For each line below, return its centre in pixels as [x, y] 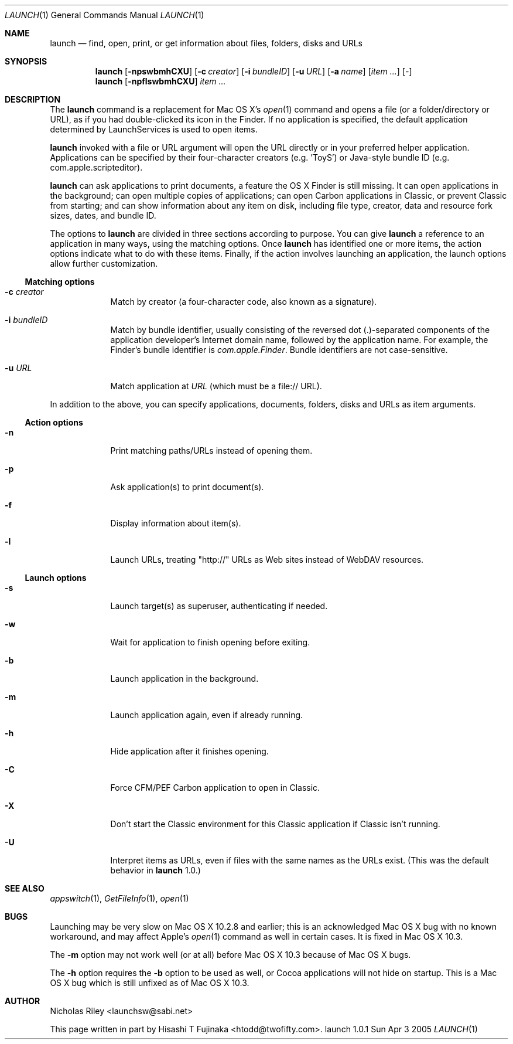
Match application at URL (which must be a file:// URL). [216, 386]
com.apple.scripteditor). [96, 167]
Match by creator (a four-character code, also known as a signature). [244, 302]
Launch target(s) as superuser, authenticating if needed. [219, 606]
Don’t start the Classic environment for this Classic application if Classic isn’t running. [275, 824]
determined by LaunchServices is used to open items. [154, 129]
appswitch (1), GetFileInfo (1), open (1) [119, 898]
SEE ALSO [25, 888]
